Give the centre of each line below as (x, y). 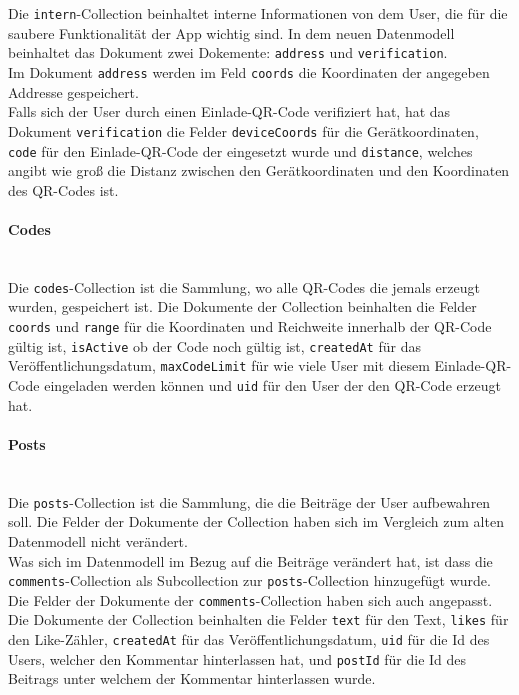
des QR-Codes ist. (63, 189)
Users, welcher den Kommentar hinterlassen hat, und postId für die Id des (237, 658)
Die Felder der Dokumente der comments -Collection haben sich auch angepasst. (250, 599)
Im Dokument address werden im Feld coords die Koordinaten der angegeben (249, 72)
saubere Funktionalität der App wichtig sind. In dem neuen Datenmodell (231, 32)
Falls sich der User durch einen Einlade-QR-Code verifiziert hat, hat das (229, 111)
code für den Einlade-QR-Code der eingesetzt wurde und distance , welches (240, 150)
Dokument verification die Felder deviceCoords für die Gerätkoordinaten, (243, 130)
